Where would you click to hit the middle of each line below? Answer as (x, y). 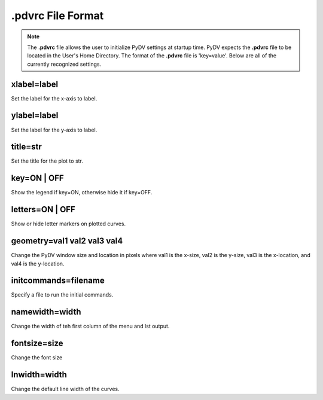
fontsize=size (37, 343)
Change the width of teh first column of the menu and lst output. (90, 326)
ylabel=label (35, 116)
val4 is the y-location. (38, 264)
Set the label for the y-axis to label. (54, 130)
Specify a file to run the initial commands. (62, 295)
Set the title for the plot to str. (47, 161)
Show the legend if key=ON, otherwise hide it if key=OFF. (82, 193)
